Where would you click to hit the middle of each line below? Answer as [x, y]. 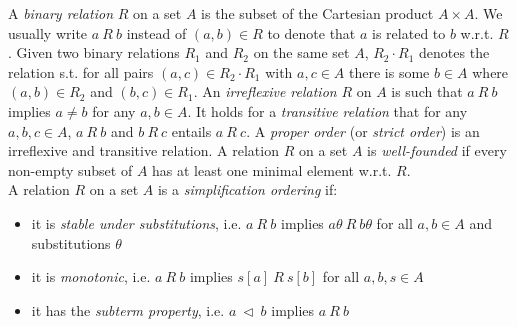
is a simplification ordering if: [247, 189]
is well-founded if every [437, 150]
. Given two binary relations [94, 52]
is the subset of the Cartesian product [317, 13]
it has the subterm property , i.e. [128, 309]
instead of [156, 32]
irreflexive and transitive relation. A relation [143, 150]
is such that [427, 91]
